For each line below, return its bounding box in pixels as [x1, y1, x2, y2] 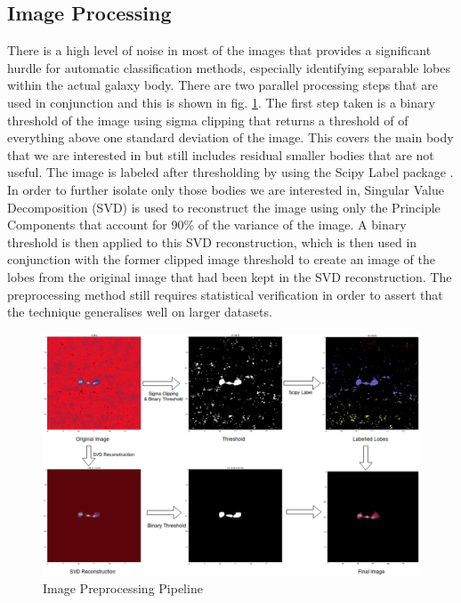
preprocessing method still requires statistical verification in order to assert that [7, 285, 443, 303]
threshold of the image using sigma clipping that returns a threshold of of [7, 110, 408, 129]
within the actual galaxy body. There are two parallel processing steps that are [7, 76, 438, 94]
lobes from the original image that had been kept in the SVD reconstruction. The [7, 267, 452, 285]
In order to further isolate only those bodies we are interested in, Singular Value [7, 180, 444, 198]
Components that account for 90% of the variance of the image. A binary [7, 215, 407, 234]
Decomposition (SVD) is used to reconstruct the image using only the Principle [7, 197, 441, 216]
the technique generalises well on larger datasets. [7, 302, 272, 321]
